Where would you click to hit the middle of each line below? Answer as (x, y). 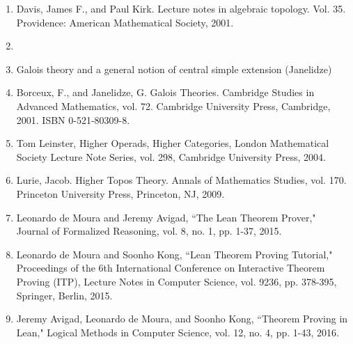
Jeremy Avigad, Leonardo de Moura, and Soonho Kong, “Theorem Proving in (182, 319)
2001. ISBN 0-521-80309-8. (73, 119)
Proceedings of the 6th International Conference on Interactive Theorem (171, 268)
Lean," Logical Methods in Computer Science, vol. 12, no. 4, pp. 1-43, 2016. (178, 332)
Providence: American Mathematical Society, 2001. (125, 22)
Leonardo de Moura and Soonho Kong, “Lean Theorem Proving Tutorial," (174, 254)
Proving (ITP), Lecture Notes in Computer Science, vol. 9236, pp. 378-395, (176, 281)
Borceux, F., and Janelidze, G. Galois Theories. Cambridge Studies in (165, 92)
